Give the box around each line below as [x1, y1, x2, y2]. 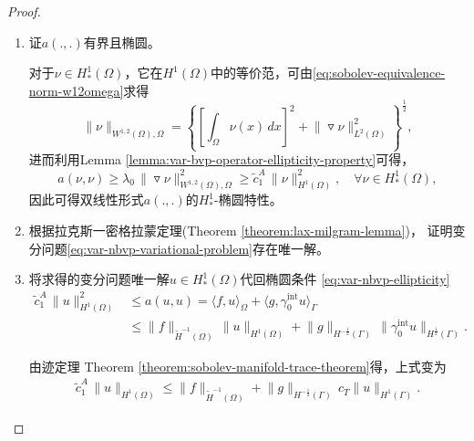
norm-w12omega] [28, 80, 124, 100]
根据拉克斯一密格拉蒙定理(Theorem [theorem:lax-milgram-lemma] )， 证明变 [28, 221, 466, 239]
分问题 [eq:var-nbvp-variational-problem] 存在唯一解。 [28, 238, 329, 257]
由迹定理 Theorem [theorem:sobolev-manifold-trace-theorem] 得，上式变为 [28, 356, 447, 375]
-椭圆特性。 [214, 190, 283, 209]
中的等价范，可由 [211, 63, 314, 82]
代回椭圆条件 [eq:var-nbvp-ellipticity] [240, 269, 450, 289]
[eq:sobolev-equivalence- [313, 63, 446, 82]
